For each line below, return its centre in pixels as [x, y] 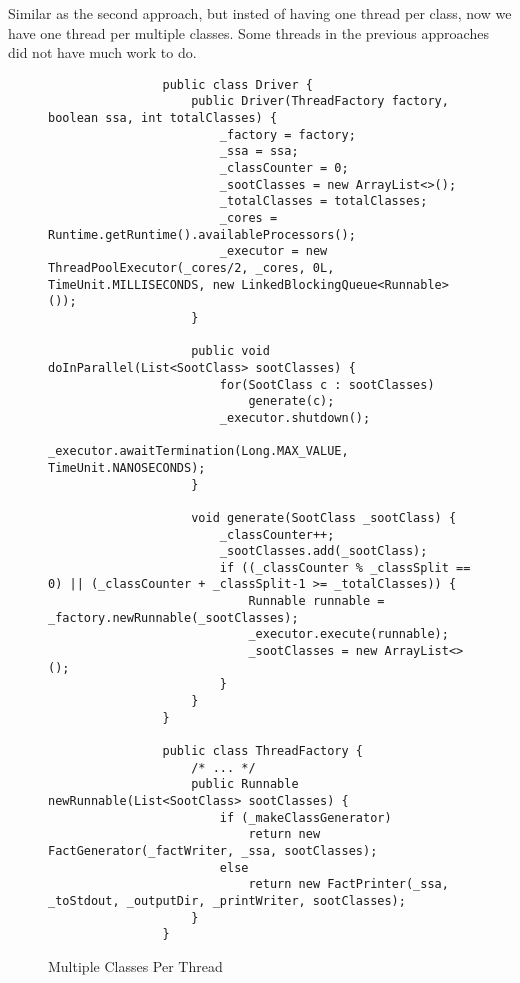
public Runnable [245, 784]
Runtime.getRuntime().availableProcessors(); [202, 234]
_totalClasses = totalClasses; [323, 201]
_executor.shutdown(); [295, 417]
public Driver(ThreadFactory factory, [320, 101]
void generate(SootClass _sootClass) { [324, 517]
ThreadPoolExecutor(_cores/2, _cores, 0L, [191, 268]
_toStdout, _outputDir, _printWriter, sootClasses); [227, 900]
